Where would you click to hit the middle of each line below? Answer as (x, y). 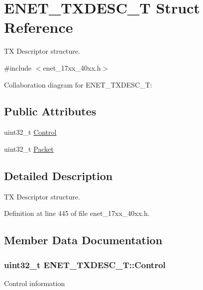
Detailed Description (58, 175)
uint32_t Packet (29, 148)
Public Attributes (50, 111)
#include (18, 67)
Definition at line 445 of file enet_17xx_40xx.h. (77, 213)
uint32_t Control (30, 132)
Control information (35, 283)
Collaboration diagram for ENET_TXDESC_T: (78, 84)
